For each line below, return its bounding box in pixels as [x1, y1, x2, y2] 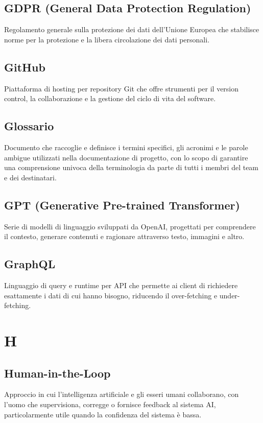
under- [219, 290, 240, 300]
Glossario [4, 118, 54, 134]
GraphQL [4, 256, 56, 272]
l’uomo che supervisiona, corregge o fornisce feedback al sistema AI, [4, 398, 216, 409]
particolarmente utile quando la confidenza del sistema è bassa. [4, 409, 202, 419]
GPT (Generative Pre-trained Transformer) [4, 197, 240, 213]
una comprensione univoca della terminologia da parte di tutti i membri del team [4, 162, 259, 173]
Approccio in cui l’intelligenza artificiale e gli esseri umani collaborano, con [4, 389, 239, 400]
